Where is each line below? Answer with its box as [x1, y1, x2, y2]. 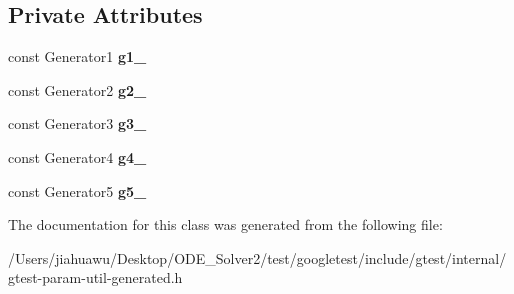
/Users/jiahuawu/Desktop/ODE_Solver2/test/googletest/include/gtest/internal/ [8, 247, 507, 268]
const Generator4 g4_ [8, 146, 147, 167]
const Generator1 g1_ [8, 46, 147, 67]
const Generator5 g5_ [8, 180, 147, 201]
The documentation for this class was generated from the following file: [8, 214, 443, 235]
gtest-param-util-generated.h [8, 267, 183, 288]
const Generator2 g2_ [8, 79, 147, 100]
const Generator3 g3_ [8, 113, 147, 134]
